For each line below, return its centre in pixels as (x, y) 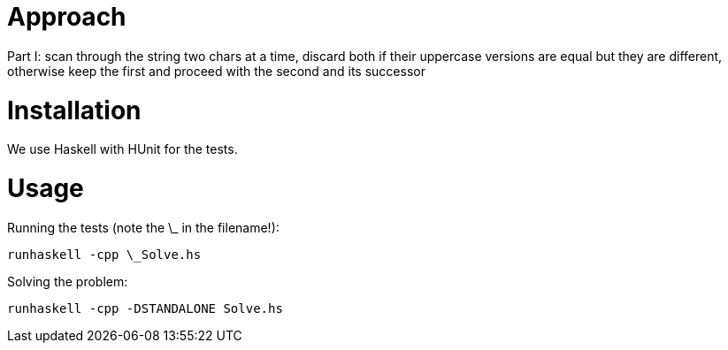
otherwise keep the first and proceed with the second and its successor (216, 71)
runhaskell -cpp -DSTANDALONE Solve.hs (145, 308)
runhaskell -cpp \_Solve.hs (104, 254)
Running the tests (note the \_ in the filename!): (143, 227)
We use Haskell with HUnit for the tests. (123, 149)
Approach (67, 17)
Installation (74, 110)
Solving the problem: (68, 281)
